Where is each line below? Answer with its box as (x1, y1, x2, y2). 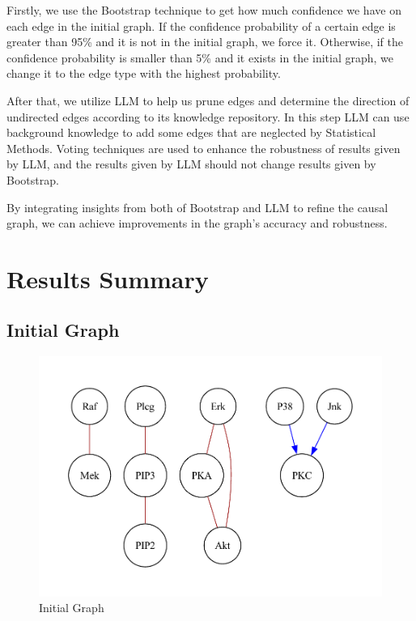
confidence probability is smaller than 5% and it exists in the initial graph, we (6, 49, 394, 66)
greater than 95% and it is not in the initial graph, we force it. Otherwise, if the (6, 33, 403, 50)
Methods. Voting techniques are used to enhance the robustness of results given (6, 139, 401, 156)
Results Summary (6, 262, 209, 295)
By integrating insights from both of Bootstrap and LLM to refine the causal (6, 198, 388, 215)
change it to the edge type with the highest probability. (6, 65, 281, 82)
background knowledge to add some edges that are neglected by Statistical (6, 124, 376, 141)
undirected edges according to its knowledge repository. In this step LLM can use (6, 108, 410, 125)
